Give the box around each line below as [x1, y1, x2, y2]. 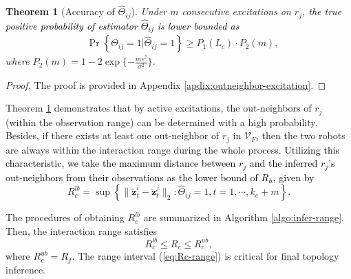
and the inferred [249, 156, 318, 170]
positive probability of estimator [6, 18, 138, 32]
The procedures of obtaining [6, 210, 125, 225]
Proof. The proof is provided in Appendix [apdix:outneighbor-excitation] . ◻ [6, 77, 326, 92]
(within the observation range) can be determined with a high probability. [6, 114, 318, 129]
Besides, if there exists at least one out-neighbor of [6, 128, 220, 143]
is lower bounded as [157, 18, 240, 32]
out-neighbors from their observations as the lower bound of [6, 169, 258, 184]
